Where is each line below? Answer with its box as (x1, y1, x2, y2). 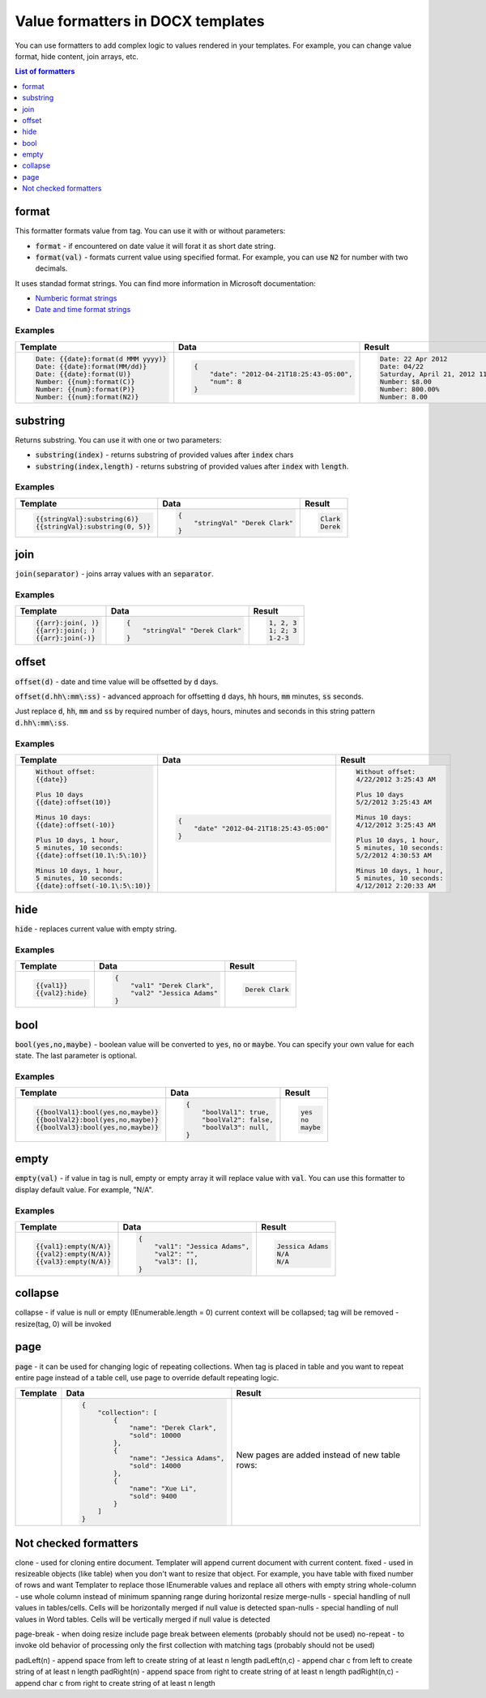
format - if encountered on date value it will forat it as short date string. (35, 241, 276, 250)
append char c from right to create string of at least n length (15, 1678, 216, 1687)
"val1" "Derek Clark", (130, 982, 215, 990)
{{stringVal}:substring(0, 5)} (35, 523, 151, 531)
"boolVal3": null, (201, 1123, 270, 1132)
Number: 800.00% (379, 385, 440, 393)
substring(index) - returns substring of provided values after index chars (35, 450, 294, 460)
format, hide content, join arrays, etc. (15, 51, 139, 61)
